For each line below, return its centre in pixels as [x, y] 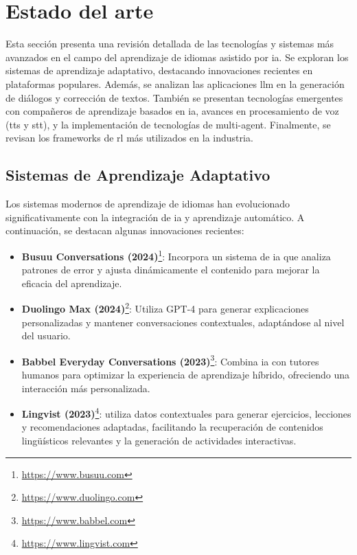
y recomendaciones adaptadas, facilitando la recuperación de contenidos [172, 427]
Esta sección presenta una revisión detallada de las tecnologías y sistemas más [170, 44]
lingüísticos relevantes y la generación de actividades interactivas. [159, 441]
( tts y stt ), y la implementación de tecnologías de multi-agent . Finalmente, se [168, 124]
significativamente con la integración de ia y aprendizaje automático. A [155, 217]
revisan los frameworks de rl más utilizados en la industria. [129, 138]
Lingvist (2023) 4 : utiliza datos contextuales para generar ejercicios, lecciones [186, 412]
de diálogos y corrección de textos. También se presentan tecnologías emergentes [174, 97]
